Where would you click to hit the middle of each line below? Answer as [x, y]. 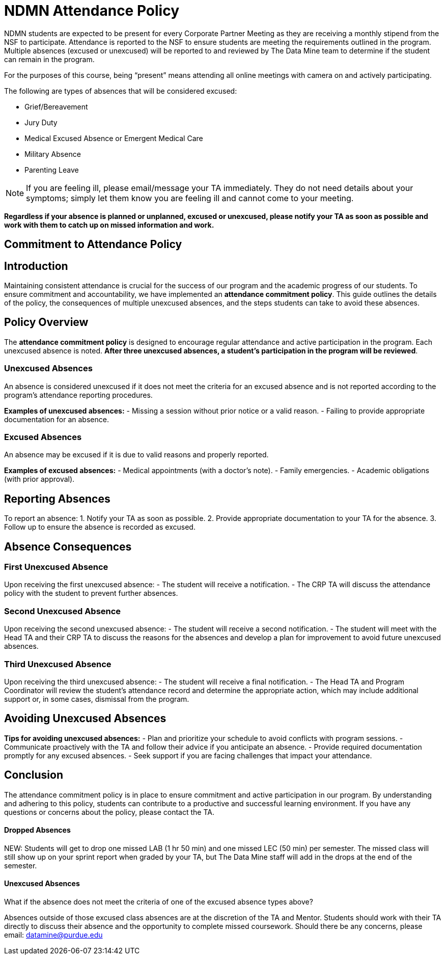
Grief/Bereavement [56, 106]
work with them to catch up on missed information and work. [109, 225]
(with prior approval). [39, 479]
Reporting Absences [57, 499]
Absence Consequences [68, 546]
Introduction [36, 266]
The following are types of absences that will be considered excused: [121, 91]
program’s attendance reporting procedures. [78, 395]
